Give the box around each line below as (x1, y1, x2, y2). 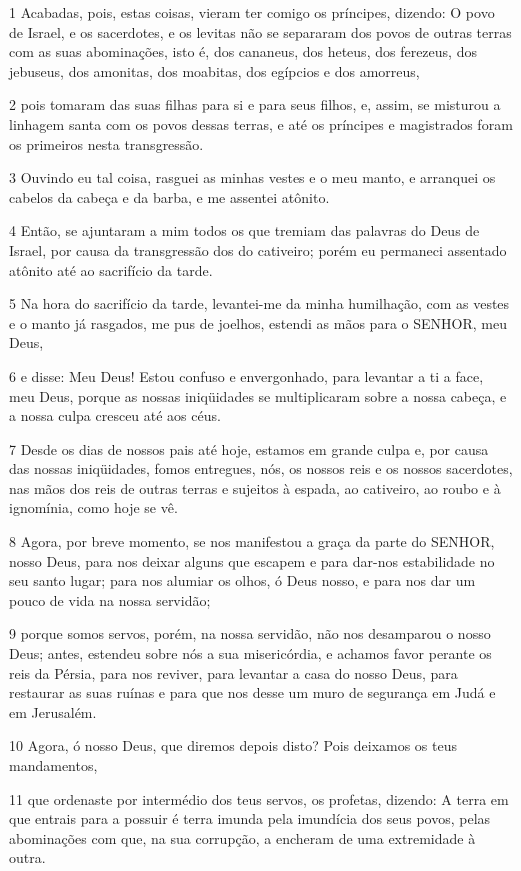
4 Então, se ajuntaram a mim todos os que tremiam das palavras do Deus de (9, 220, 480, 241)
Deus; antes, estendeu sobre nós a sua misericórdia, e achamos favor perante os (9, 643, 492, 664)
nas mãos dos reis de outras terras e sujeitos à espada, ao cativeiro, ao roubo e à (9, 477, 501, 498)
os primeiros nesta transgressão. (9, 133, 204, 154)
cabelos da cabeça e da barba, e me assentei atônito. (9, 186, 330, 207)
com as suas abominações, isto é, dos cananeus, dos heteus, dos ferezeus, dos (9, 41, 477, 62)
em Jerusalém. (9, 701, 97, 722)
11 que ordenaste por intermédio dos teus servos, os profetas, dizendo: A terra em (9, 788, 509, 809)
